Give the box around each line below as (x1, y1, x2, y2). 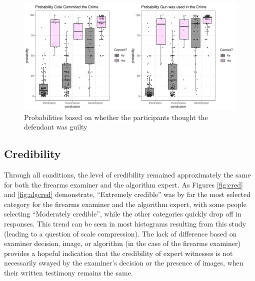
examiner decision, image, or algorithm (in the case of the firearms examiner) (4, 238, 240, 248)
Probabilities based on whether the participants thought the (24, 111, 208, 122)
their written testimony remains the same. (4, 267, 133, 277)
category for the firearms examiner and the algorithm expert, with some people (4, 198, 246, 209)
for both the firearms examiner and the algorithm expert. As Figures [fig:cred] (4, 179, 243, 189)
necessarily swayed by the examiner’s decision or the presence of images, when (4, 257, 243, 268)
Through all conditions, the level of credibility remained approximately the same (4, 169, 251, 179)
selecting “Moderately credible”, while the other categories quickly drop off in (4, 208, 241, 219)
